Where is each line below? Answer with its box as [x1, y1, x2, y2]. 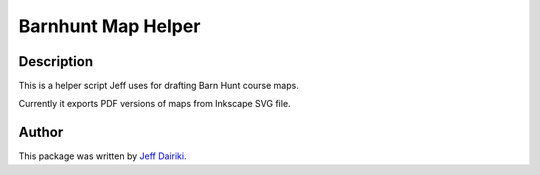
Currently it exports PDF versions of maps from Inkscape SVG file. [18, 98, 291, 110]
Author [18, 124, 64, 141]
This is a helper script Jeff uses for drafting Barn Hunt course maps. [18, 80, 299, 92]
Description [18, 53, 94, 70]
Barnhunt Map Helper [18, 15, 201, 37]
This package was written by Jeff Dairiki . [18, 150, 187, 162]
